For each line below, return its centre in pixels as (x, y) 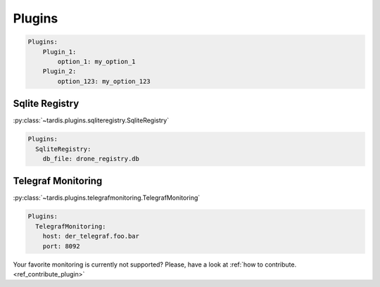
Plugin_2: (59, 71)
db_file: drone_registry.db (91, 159)
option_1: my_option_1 (97, 61)
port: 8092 (61, 246)
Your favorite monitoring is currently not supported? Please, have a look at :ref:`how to (138, 264)
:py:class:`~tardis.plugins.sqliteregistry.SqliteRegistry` (91, 120)
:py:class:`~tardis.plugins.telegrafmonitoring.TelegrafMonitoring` (107, 198)
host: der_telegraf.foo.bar (91, 236)
